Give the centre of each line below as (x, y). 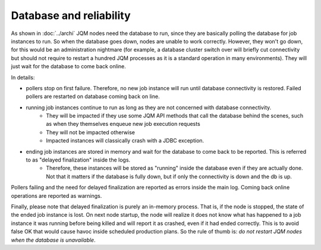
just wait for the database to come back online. (68, 67)
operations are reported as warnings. (56, 195)
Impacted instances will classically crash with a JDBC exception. (125, 141)
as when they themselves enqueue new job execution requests (123, 124)
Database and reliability (71, 15)
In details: (23, 77)
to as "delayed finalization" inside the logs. (78, 160)
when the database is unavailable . (53, 240)
